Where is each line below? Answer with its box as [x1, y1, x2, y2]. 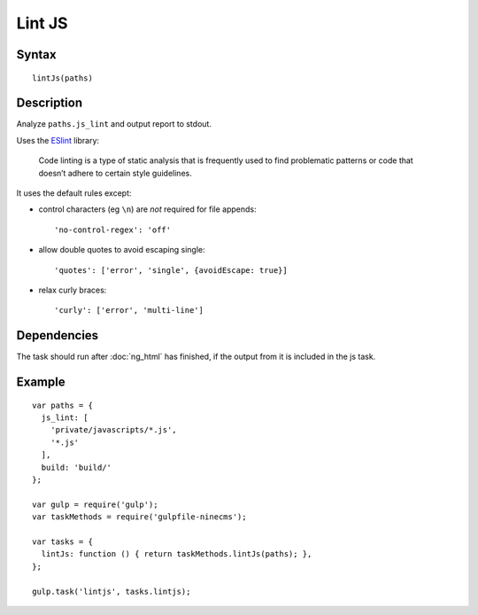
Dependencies [16, 328, 99, 343]
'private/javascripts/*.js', [50, 425, 177, 435]
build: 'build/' [41, 462, 112, 472]
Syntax [16, 47, 57, 62]
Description [16, 96, 83, 111]
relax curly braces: [38, 284, 107, 295]
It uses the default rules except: [16, 188, 132, 199]
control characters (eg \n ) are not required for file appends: [38, 204, 257, 214]
